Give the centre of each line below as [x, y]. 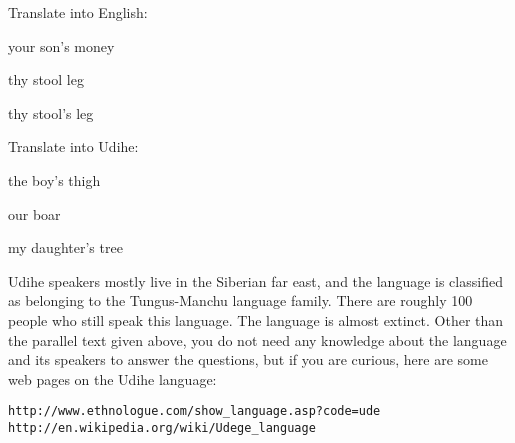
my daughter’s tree [65, 247]
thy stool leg [46, 79]
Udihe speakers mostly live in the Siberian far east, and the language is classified [255, 280]
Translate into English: [78, 12]
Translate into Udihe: [73, 146]
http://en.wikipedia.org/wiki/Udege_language [162, 427]
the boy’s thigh [54, 179]
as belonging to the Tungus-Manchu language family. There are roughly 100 [240, 300]
